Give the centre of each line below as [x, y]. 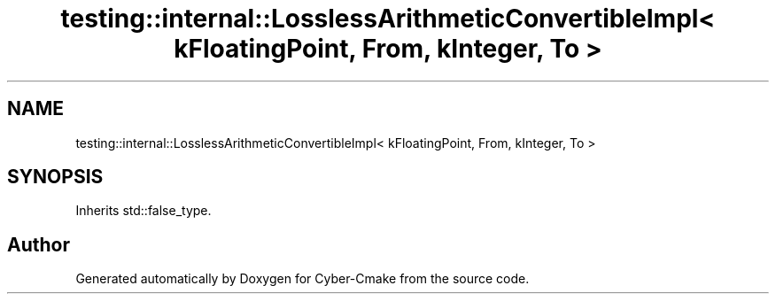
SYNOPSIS [55, 177]
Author [39, 244]
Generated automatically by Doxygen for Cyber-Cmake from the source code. [303, 279]
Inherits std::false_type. [144, 211]
